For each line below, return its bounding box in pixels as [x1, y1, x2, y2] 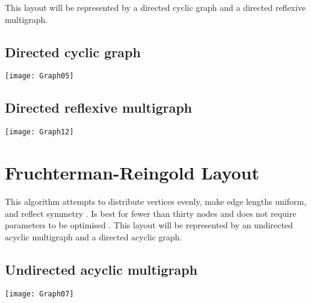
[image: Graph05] [5, 72, 74, 81]
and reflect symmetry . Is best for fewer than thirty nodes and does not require [5, 207, 297, 219]
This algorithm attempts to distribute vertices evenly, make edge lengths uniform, [5, 195, 307, 208]
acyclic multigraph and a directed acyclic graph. [5, 230, 182, 243]
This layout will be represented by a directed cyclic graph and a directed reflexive [5, 1, 306, 13]
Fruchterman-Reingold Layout [5, 160, 260, 185]
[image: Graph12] [5, 128, 74, 137]
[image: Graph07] [5, 289, 74, 298]
